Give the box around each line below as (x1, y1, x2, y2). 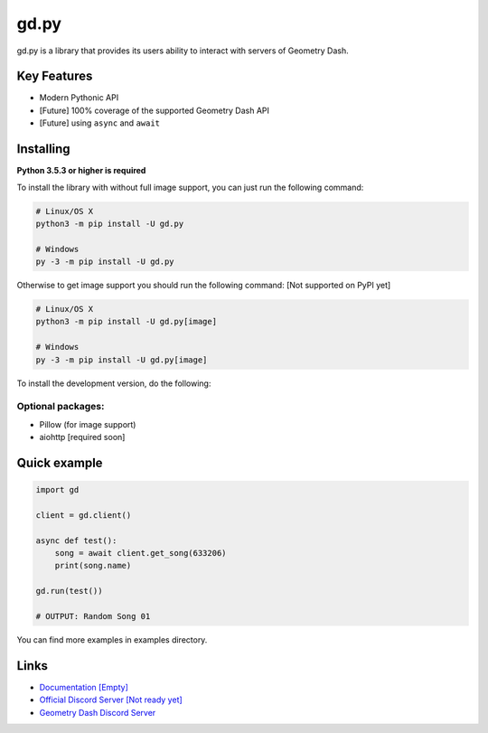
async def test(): (35, 535, 117, 546)
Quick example (16, 455, 103, 470)
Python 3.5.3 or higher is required (16, 165, 146, 176)
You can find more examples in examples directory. (16, 634, 208, 645)
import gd (35, 484, 80, 495)
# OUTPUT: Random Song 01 (35, 611, 151, 622)
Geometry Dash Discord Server (39, 707, 156, 718)
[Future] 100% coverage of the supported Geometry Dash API (39, 105, 270, 116)
